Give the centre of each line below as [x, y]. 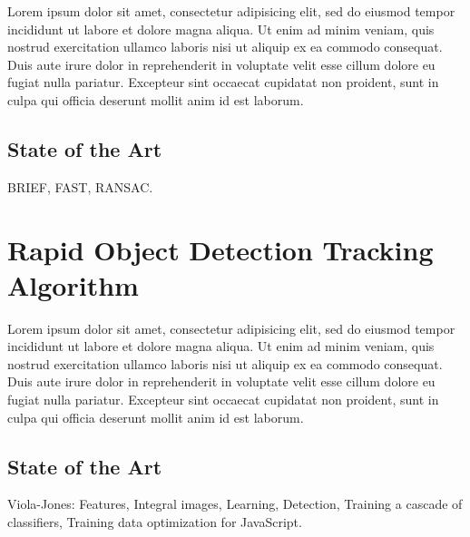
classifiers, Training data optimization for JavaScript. [155, 522]
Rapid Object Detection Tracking [220, 249]
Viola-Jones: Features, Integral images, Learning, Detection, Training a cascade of [235, 504]
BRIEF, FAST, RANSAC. [80, 186]
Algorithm [73, 284]
